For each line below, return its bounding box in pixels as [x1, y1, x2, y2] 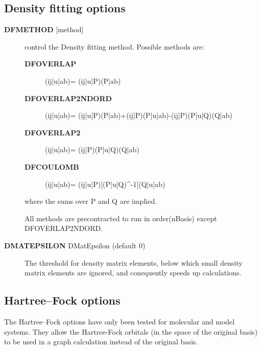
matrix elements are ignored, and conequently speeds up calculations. [25, 267, 242, 278]
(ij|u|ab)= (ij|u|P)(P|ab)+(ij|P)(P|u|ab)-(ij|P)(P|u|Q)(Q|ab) [45, 110, 232, 121]
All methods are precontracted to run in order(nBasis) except [25, 213, 217, 223]
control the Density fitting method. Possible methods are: [25, 41, 204, 52]
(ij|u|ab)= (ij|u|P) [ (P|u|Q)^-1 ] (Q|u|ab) [45, 178, 165, 189]
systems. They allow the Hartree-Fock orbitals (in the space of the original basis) [4, 326, 258, 337]
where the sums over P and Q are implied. [25, 196, 157, 206]
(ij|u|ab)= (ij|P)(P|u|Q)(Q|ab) [45, 144, 139, 155]
